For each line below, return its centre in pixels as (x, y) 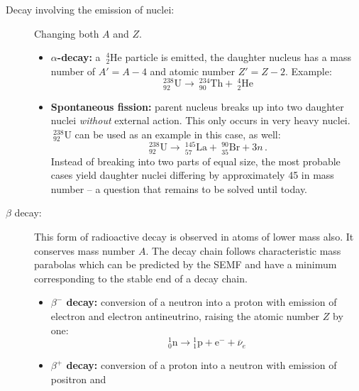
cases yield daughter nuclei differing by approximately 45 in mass (192, 175)
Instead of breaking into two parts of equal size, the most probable (195, 161)
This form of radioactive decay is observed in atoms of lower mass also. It (194, 236)
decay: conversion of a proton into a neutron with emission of (201, 365)
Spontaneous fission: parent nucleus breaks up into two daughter (197, 106)
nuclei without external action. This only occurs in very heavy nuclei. (200, 120)
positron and (78, 379)
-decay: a (79, 57)
